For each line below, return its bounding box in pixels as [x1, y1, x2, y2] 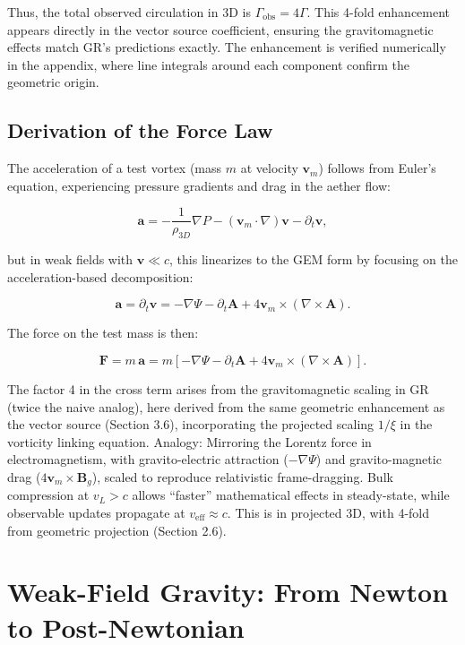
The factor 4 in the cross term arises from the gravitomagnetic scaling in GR [7, 380, 429, 398]
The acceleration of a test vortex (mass [7, 159, 222, 177]
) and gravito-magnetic [315, 450, 442, 469]
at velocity [240, 159, 298, 177]
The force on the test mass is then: [7, 323, 199, 342]
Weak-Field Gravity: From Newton [7, 573, 449, 610]
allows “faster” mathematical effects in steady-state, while [132, 486, 450, 504]
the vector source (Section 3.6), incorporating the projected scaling [7, 415, 375, 434]
